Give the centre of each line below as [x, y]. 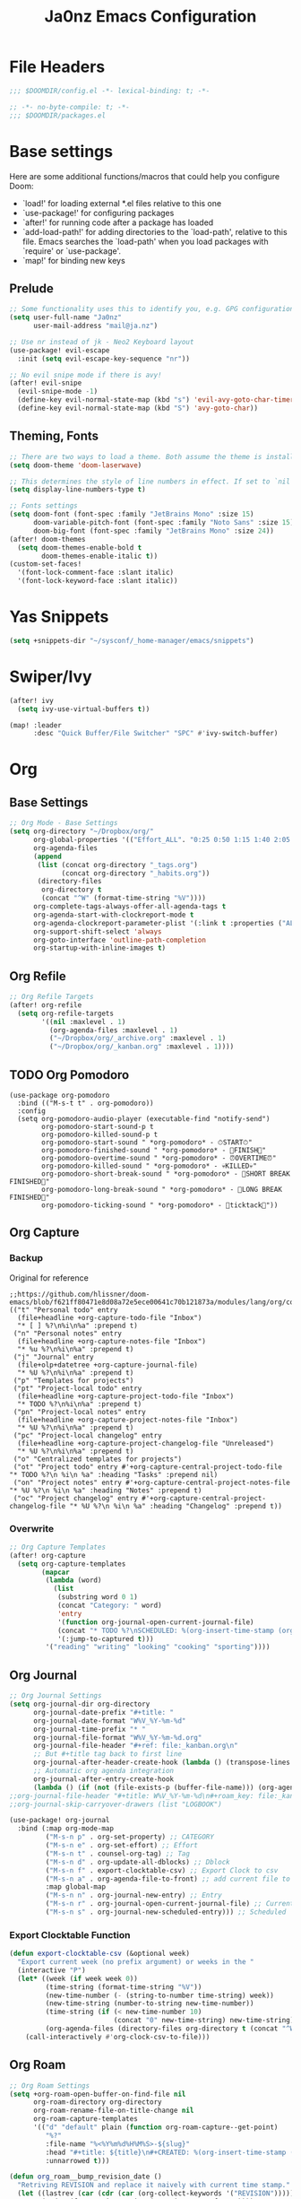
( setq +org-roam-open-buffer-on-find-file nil [98, 2094]
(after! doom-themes [48, 539]
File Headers [57, 67]
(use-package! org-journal [60, 1821]
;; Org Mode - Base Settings [64, 823]
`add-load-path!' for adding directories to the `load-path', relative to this [155, 231]
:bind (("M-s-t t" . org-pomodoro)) [86, 1103]
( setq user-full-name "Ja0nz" [66, 317]
